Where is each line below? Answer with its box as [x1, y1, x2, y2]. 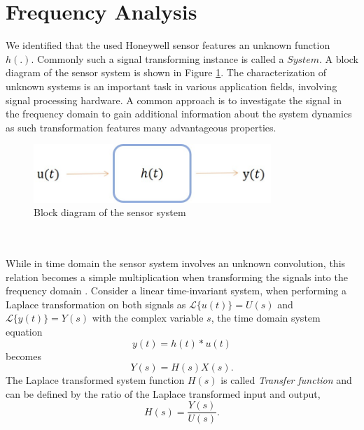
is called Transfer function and [220, 373, 352, 387]
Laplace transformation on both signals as [6, 296, 186, 311]
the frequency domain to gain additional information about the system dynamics [6, 106, 352, 121]
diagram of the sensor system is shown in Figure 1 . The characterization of [6, 65, 327, 80]
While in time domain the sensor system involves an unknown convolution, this [6, 256, 346, 271]
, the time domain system [211, 310, 321, 325]
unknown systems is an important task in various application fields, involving [6, 78, 337, 93]
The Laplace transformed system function [6, 373, 185, 387]
